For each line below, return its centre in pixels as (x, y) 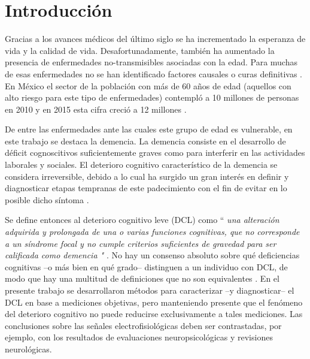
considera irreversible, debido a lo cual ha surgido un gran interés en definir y (147, 176)
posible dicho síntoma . (47, 199)
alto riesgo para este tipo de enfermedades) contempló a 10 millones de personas (152, 97)
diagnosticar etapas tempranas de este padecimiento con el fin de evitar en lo (146, 188)
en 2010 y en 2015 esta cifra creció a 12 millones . (96, 109)
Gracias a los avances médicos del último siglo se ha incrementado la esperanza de (155, 39)
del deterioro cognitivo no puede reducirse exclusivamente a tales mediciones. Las (154, 314)
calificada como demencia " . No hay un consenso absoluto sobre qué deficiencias (152, 255)
